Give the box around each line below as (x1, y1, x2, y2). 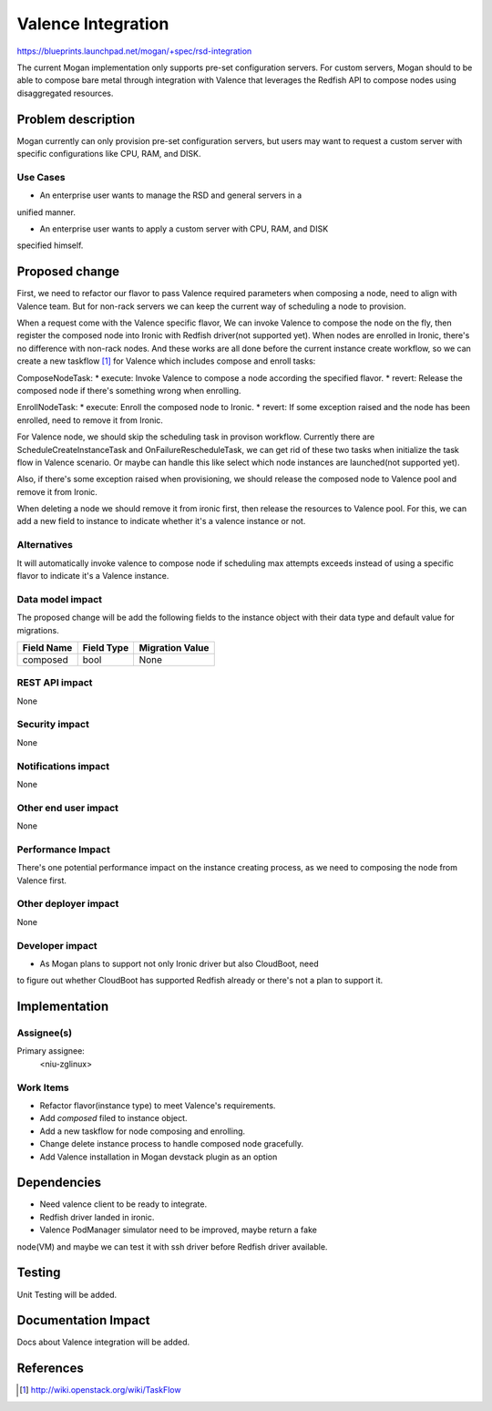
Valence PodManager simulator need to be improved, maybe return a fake (39, 1224, 318, 1235)
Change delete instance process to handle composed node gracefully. (39, 1138, 304, 1149)
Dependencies (16, 1175, 102, 1190)
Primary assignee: (16, 1045, 86, 1056)
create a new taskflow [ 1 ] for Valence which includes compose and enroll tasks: (16, 355, 316, 366)
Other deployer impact (16, 898, 119, 911)
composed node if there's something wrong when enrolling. (16, 385, 241, 396)
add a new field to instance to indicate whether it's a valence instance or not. (16, 516, 306, 527)
